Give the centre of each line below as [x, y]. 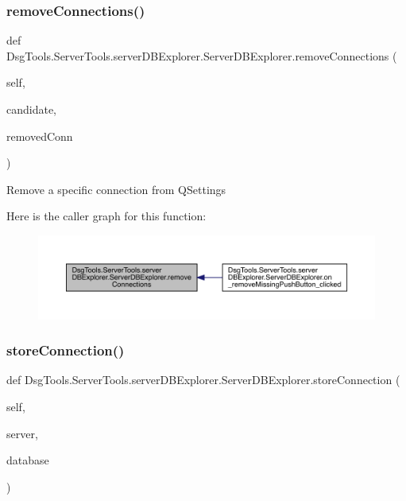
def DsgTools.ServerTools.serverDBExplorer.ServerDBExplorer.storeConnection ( [203, 380]
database [28, 460]
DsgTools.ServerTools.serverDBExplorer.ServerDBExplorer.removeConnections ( [202, 55]
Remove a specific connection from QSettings [116, 189]
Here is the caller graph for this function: [106, 216]
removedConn [40, 136]
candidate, [32, 109]
